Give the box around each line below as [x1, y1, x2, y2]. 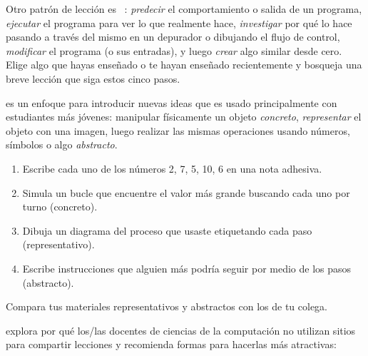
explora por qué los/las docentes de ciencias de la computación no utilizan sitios [6, 322, 356, 337]
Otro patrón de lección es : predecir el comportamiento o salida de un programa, [6, 1, 362, 16]
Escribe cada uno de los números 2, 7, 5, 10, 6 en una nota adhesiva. [22, 161, 322, 176]
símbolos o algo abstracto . [6, 137, 118, 152]
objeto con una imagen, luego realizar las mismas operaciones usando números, [6, 123, 350, 138]
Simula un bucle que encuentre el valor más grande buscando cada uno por [22, 185, 350, 200]
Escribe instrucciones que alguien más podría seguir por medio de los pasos [22, 260, 352, 275]
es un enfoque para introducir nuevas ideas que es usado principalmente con [6, 95, 337, 110]
